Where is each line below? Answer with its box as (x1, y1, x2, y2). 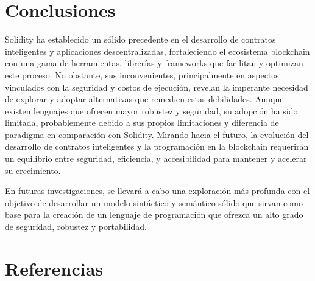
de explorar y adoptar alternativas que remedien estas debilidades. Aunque (5, 92, 284, 105)
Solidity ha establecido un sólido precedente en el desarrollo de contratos (5, 33, 276, 46)
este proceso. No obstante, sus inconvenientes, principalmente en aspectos (5, 68, 279, 81)
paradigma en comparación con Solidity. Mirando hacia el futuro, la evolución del (5, 128, 309, 140)
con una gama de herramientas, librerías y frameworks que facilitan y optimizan (5, 57, 303, 69)
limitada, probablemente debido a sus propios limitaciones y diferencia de (5, 116, 279, 129)
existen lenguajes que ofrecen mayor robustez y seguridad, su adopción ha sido (5, 104, 298, 117)
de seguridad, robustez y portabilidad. (5, 220, 147, 233)
